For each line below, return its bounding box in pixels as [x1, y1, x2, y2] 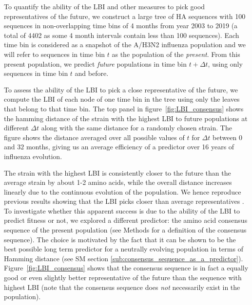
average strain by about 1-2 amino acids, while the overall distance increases [4, 177, 232, 187]
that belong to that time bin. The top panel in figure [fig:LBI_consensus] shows [4, 103, 244, 113]
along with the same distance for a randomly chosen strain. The [41, 123, 232, 133]
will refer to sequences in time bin [4, 49, 105, 59]
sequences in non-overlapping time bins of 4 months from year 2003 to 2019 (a [4, 20, 238, 31]
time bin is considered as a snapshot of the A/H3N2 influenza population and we [4, 39, 246, 50]
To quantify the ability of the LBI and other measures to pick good [4, 1, 205, 11]
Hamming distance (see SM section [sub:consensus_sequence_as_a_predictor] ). [4, 253, 243, 263]
